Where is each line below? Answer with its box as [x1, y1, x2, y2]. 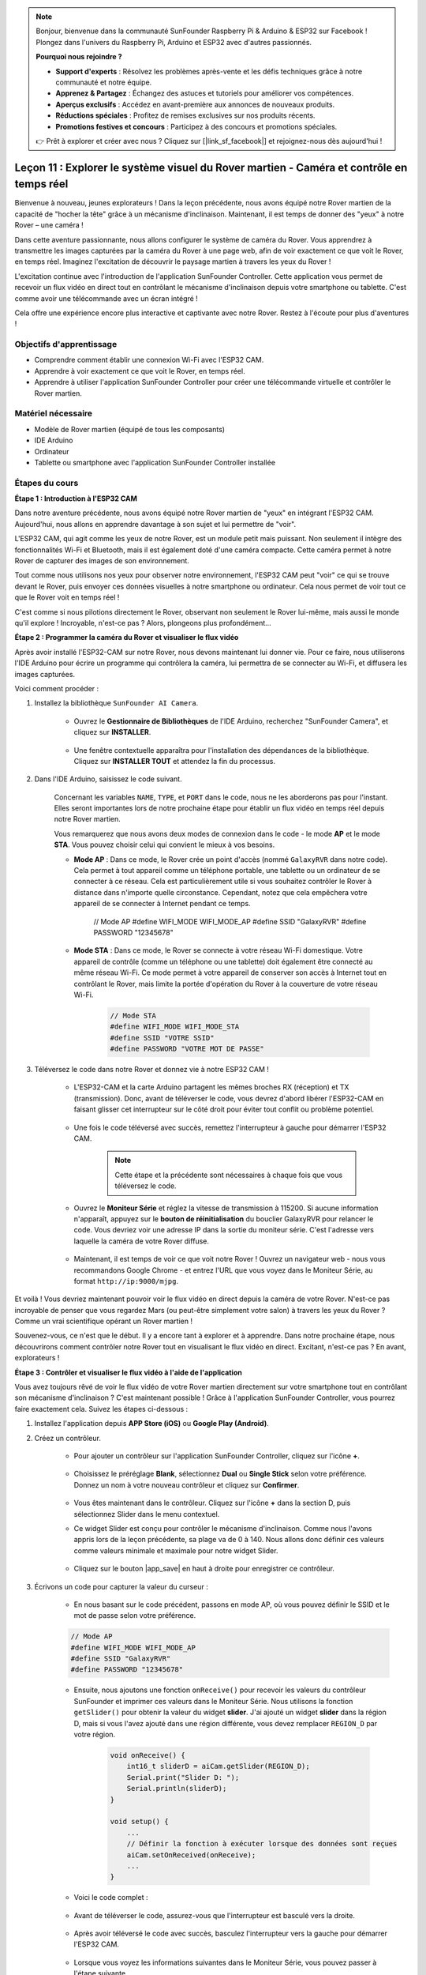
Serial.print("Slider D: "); [126, 1773, 240, 1781]
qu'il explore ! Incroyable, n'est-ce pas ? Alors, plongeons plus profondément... [14, 618, 271, 627]
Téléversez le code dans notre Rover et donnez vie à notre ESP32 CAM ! [34, 1065, 270, 1074]
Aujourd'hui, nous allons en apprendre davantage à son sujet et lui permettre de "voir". [14, 519, 296, 529]
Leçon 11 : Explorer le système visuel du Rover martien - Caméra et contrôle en [14, 160, 408, 174]
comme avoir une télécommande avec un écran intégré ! [14, 293, 199, 303]
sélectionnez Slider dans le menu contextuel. [73, 1509, 220, 1518]
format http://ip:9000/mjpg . [73, 1276, 179, 1285]
